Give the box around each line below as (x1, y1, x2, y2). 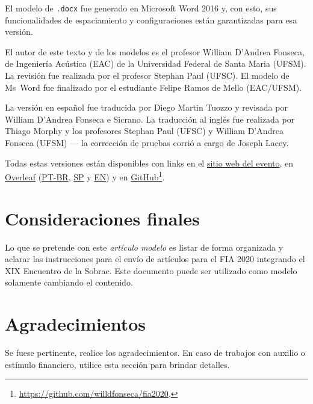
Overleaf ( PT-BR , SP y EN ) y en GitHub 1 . (5, 169, 165, 183)
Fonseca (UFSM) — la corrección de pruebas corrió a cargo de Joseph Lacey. (5, 136, 289, 148)
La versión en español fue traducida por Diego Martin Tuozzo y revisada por (5, 101, 288, 114)
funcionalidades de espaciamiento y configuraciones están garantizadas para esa (5, 13, 297, 26)
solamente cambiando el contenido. (5, 276, 133, 289)
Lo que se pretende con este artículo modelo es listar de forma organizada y (5, 240, 284, 253)
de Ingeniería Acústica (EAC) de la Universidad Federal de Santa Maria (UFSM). (5, 57, 306, 70)
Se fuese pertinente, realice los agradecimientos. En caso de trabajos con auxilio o (5, 346, 305, 359)
